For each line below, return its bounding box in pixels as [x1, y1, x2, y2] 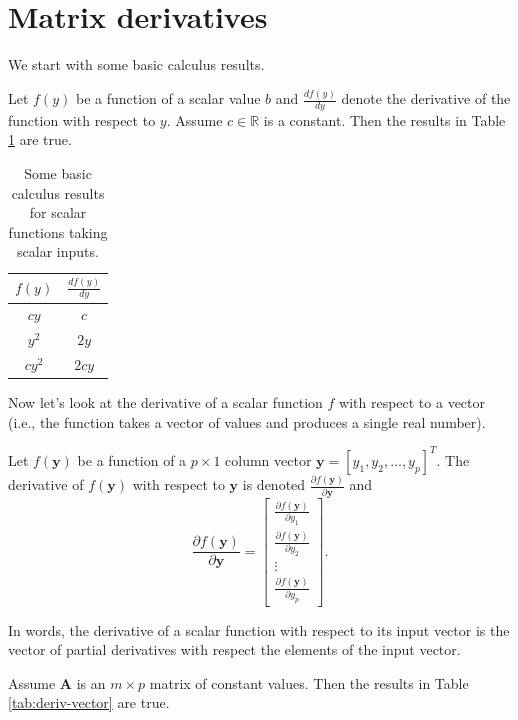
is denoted [242, 474, 306, 495]
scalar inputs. [17, 241, 99, 262]
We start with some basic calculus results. [8, 54, 265, 75]
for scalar [29, 202, 87, 223]
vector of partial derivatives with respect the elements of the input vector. [8, 639, 461, 660]
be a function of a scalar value [75, 88, 261, 109]
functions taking [8, 221, 108, 242]
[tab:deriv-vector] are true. [8, 692, 170, 713]
